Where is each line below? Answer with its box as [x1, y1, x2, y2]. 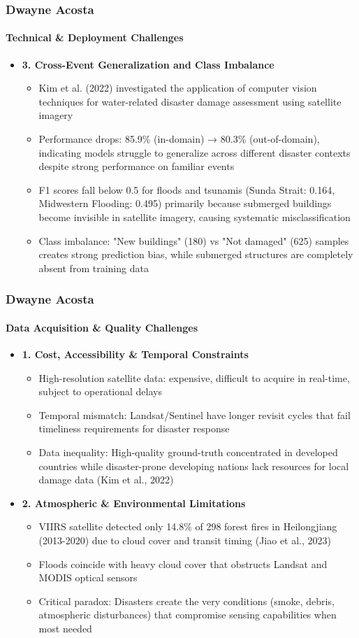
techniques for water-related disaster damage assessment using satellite [38, 94, 342, 108]
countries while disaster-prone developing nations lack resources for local [38, 458, 349, 473]
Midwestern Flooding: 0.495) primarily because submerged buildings [38, 196, 332, 211]
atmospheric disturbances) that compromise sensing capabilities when [38, 607, 337, 622]
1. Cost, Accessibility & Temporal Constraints [22, 347, 249, 361]
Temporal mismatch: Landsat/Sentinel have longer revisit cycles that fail [38, 407, 351, 422]
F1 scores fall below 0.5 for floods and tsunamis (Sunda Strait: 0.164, [38, 182, 335, 197]
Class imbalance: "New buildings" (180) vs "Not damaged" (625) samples [38, 233, 349, 248]
